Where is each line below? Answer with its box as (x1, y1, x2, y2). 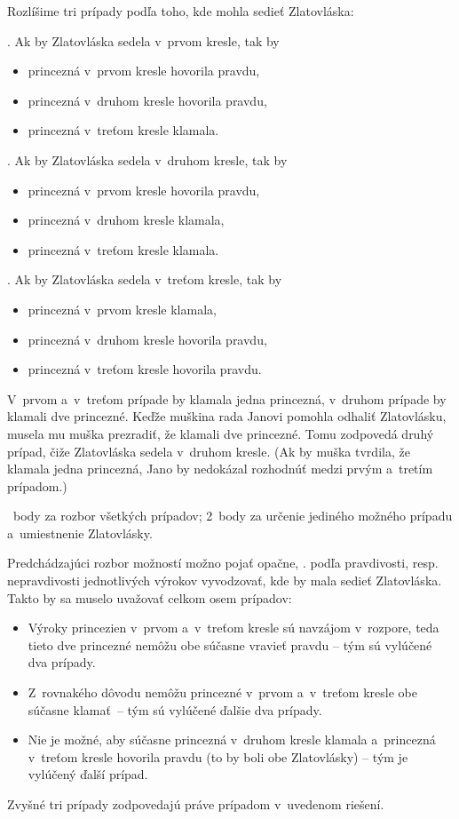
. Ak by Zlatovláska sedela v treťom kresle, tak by (7, 270, 282, 289)
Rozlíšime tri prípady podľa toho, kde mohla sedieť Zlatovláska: (7, 2, 354, 20)
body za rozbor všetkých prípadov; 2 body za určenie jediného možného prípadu (12, 506, 453, 525)
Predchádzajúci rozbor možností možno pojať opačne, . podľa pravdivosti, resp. (7, 553, 439, 572)
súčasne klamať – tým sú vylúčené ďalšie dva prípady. (28, 700, 322, 719)
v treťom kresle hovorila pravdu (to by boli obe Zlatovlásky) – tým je (28, 747, 408, 766)
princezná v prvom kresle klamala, (28, 299, 217, 318)
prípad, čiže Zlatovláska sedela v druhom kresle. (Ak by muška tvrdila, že (7, 441, 410, 460)
